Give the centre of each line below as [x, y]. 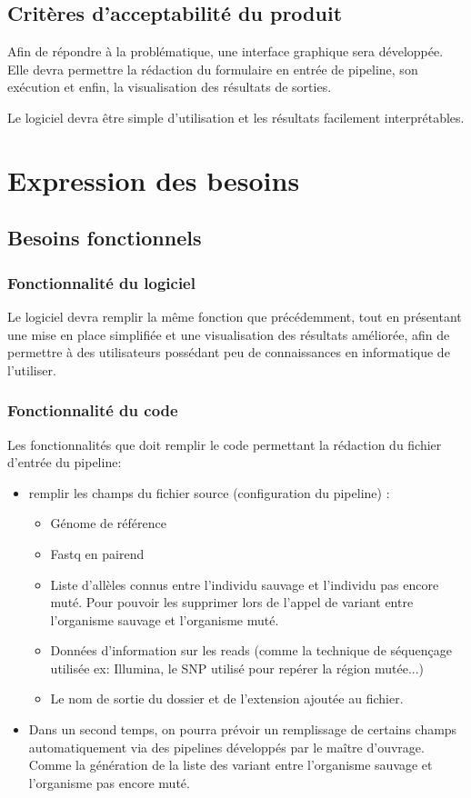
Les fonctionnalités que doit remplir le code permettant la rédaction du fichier [225, 444]
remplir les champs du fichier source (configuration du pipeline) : [209, 492]
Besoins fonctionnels [105, 238]
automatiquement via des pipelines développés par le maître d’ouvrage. [226, 747]
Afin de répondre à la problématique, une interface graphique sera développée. [225, 51]
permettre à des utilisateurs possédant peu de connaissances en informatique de [229, 352]
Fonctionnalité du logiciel [101, 282]
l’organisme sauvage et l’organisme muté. [165, 619]
